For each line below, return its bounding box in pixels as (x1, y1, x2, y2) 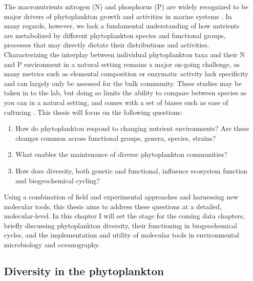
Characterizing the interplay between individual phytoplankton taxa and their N (4, 49, 245, 59)
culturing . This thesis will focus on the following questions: (4, 107, 182, 117)
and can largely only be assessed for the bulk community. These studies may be (4, 78, 242, 88)
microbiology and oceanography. (4, 239, 100, 250)
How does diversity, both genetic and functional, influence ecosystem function (15, 165, 248, 175)
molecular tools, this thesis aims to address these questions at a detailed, (4, 201, 222, 211)
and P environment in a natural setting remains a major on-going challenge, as (4, 59, 240, 69)
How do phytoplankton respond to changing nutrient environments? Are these (15, 123, 249, 133)
